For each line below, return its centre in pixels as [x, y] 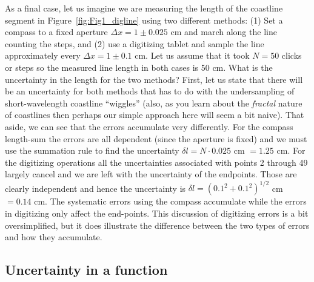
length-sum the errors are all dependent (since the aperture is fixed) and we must [156, 138]
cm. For [291, 150]
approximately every [43, 55]
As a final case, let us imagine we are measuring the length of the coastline [144, 8]
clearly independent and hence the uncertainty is [95, 188]
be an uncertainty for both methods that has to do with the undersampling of [150, 91]
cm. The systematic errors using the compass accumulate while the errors [170, 201]
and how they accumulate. [54, 237]
